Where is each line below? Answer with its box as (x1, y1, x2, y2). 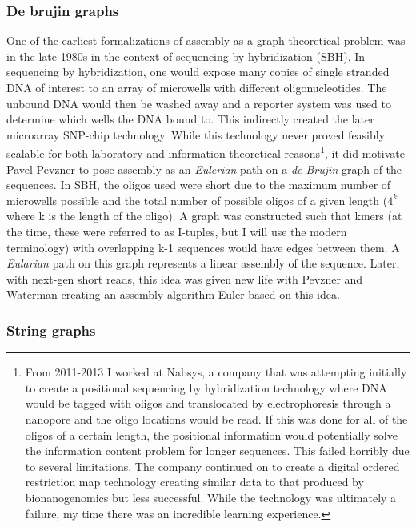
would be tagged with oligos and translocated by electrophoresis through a (25, 395, 391, 412)
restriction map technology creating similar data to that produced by (25, 473, 364, 490)
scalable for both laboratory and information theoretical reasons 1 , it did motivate (6, 143, 405, 162)
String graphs (6, 320, 96, 340)
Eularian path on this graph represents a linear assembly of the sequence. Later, (6, 255, 400, 272)
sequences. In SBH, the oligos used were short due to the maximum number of (6, 176, 391, 193)
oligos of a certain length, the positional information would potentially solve (25, 426, 398, 443)
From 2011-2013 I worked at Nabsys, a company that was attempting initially (25, 364, 407, 380)
